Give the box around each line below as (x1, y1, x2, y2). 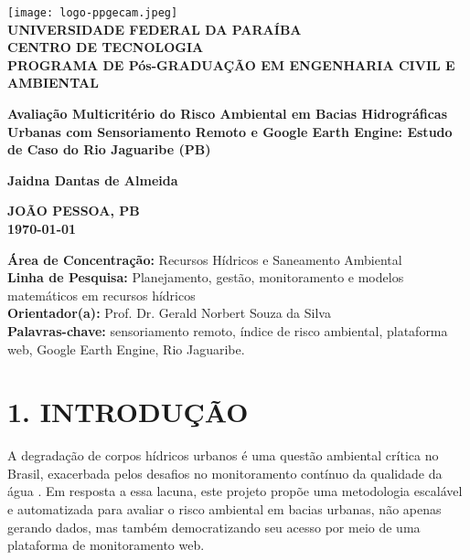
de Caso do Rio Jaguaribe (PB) (7, 140, 211, 159)
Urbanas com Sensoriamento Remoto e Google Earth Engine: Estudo (7, 122, 453, 141)
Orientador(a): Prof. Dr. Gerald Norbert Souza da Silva (7, 303, 331, 322)
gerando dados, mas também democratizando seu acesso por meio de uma (7, 517, 421, 536)
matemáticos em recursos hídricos (7, 285, 196, 304)
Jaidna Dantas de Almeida (7, 170, 178, 189)
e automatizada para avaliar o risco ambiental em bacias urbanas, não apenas (7, 500, 442, 519)
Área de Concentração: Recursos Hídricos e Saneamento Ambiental (7, 249, 402, 269)
